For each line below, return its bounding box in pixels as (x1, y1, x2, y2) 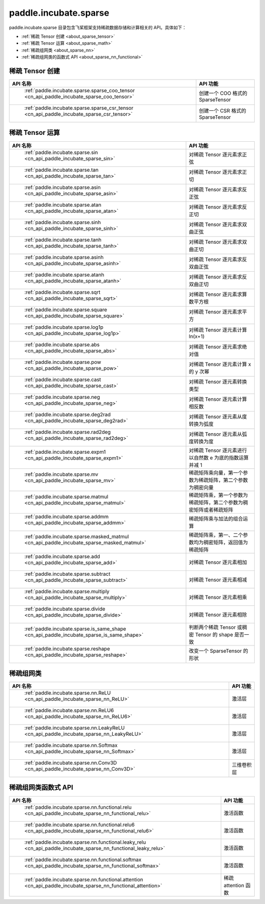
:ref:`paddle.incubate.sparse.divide (24, 605, 106, 612)
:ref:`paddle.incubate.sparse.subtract (24, 570, 110, 577)
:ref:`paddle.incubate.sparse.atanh (24, 271, 105, 278)
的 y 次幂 (189, 368, 210, 375)
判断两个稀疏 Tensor (189, 623, 236, 630)
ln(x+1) (189, 333, 205, 339)
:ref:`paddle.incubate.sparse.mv (24, 471, 98, 478)
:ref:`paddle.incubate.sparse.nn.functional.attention (24, 876, 143, 883)
